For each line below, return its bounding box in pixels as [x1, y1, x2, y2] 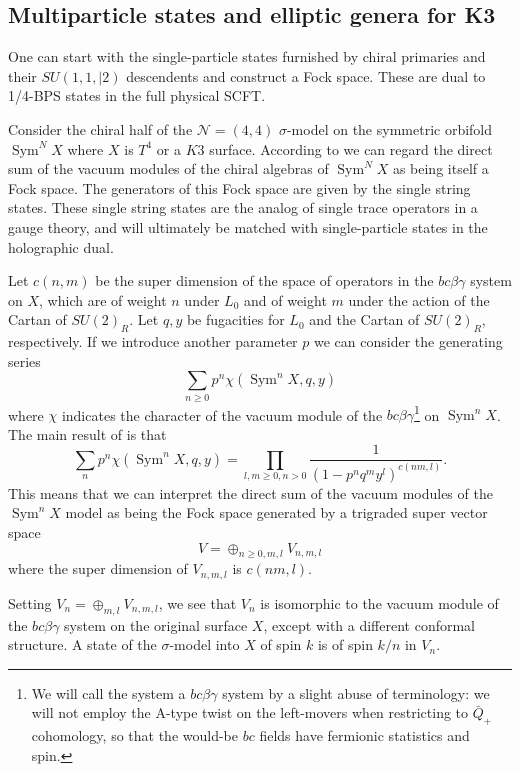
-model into [169, 634, 240, 655]
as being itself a [392, 158, 489, 179]
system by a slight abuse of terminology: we [222, 682, 490, 703]
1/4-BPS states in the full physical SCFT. [8, 85, 266, 106]
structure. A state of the [8, 634, 157, 655]
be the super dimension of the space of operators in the [95, 270, 434, 291]
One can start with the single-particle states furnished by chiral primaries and [8, 46, 486, 67]
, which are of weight [39, 289, 167, 310]
